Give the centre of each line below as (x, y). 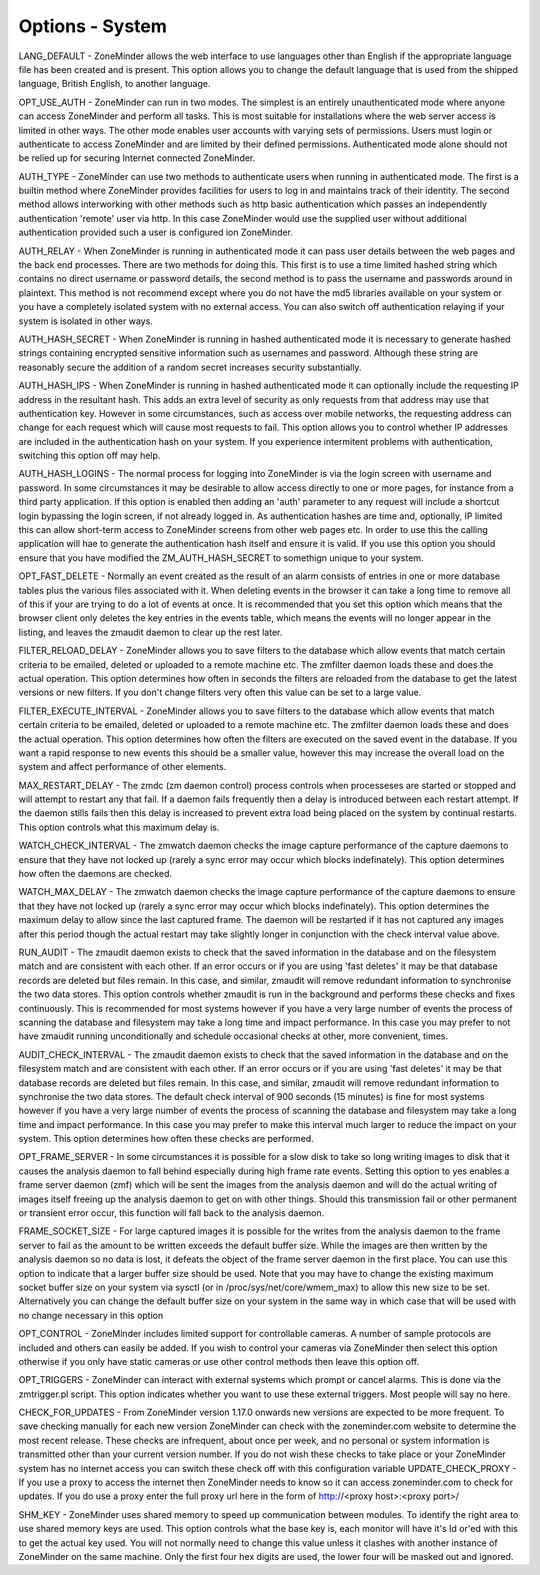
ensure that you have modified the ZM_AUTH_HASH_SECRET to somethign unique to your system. (221, 557)
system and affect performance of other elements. (122, 767)
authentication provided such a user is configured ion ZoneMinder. (156, 232)
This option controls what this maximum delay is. (119, 827)
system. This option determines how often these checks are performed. (166, 1139)
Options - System (92, 26)
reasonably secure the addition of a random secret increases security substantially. (190, 367)
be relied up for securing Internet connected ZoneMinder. (137, 158)
